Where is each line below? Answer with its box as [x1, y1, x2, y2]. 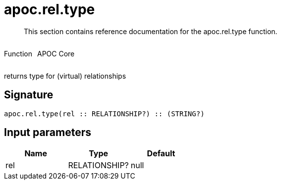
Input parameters [4, 126, 92, 139]
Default [147, 148, 175, 159]
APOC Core [37, 49, 75, 58]
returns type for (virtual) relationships [4, 71, 126, 80]
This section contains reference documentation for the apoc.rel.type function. [24, 27, 278, 36]
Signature [4, 89, 54, 101]
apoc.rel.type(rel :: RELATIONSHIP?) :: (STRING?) [4, 109, 205, 118]
